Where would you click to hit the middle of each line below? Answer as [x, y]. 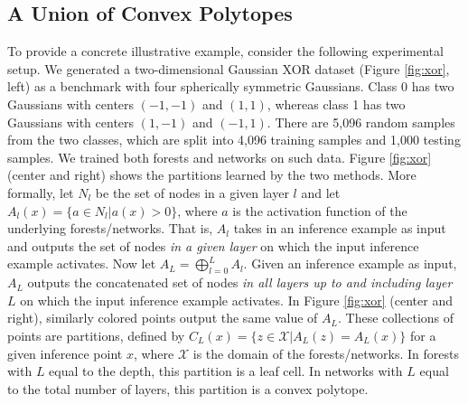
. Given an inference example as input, [350, 263]
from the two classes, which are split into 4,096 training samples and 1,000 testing [234, 140]
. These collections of [396, 318]
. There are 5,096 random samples [361, 122]
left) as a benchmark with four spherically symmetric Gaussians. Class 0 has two [231, 86]
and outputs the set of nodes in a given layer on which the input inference [213, 245]
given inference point [65, 353]
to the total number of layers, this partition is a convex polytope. [188, 388]
